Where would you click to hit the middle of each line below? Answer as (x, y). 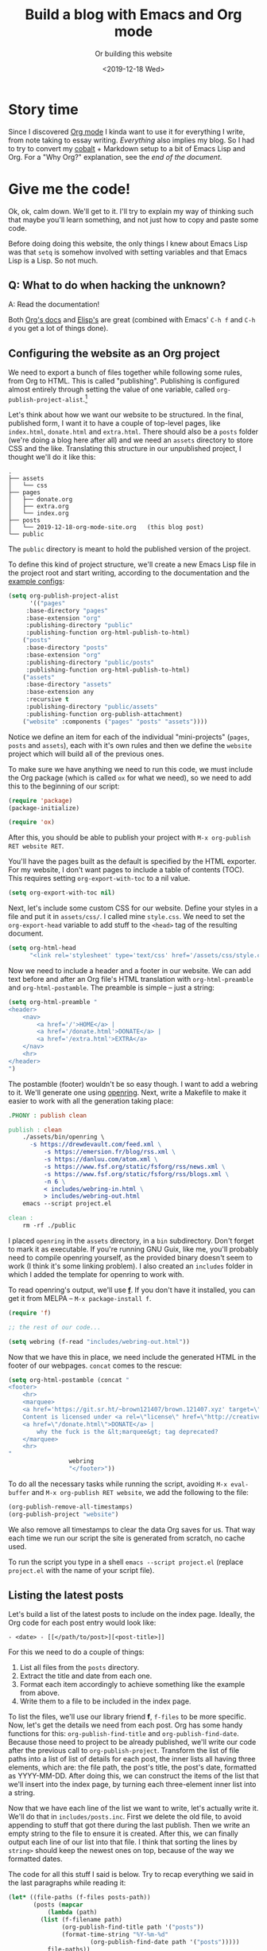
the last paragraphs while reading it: (67, 1883)
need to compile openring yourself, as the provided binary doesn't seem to (130, 1257)
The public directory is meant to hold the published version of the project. (130, 549)
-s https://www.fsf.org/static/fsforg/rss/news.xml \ (134, 1166)
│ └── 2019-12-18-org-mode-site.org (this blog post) (106, 527)
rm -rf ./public (50, 1226)
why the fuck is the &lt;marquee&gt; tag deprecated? (128, 1431)
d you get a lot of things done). (58, 329)
